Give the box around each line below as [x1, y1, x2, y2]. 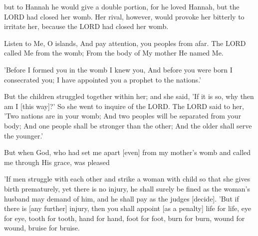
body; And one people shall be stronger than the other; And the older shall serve [4, 120, 252, 130]
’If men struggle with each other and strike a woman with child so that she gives [4, 173, 251, 184]
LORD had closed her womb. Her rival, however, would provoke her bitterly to [4, 11, 245, 21]
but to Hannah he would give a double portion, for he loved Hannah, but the [4, 1, 240, 11]
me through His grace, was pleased [4, 156, 110, 167]
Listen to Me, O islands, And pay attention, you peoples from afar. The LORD [4, 37, 246, 48]
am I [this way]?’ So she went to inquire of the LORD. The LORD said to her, [4, 100, 244, 111]
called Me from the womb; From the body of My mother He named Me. [4, 47, 224, 58]
